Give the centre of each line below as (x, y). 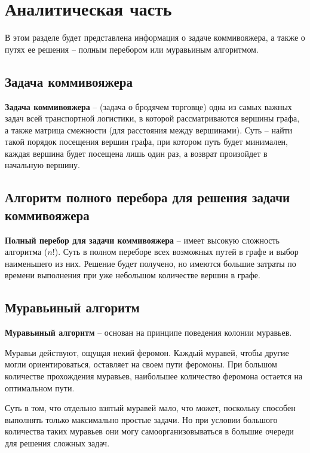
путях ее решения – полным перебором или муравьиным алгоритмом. (132, 49)
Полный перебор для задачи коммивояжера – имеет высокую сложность (142, 240)
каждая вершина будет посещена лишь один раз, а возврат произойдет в (136, 153)
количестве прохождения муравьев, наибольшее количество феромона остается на (154, 376)
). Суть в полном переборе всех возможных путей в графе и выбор (177, 252)
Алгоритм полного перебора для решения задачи (148, 197)
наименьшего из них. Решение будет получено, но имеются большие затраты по (151, 263)
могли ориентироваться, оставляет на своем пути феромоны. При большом (141, 364)
